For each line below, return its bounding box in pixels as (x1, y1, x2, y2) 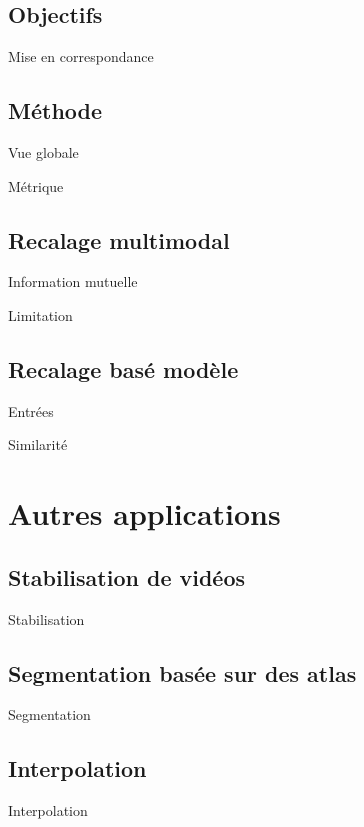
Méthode (8, 95, 103, 126)
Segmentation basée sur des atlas (8, 657, 357, 688)
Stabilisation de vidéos (8, 561, 246, 592)
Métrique (8, 175, 64, 196)
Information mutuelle (8, 271, 138, 292)
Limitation (8, 304, 73, 325)
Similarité (8, 434, 68, 455)
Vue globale (8, 142, 79, 162)
